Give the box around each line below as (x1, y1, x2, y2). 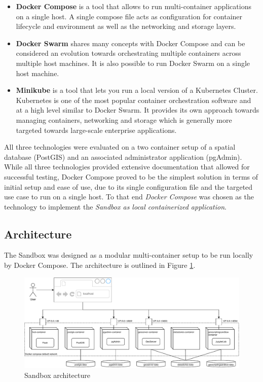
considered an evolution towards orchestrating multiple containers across (16, 48, 241, 58)
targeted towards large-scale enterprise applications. (16, 124, 177, 135)
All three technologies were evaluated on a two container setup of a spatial (4, 142, 236, 152)
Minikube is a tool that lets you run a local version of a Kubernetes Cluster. (16, 85, 258, 95)
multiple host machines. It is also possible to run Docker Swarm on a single (16, 57, 250, 68)
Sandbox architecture (24, 369, 90, 380)
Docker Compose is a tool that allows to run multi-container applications (16, 1, 251, 11)
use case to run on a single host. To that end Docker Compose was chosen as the (4, 191, 254, 202)
